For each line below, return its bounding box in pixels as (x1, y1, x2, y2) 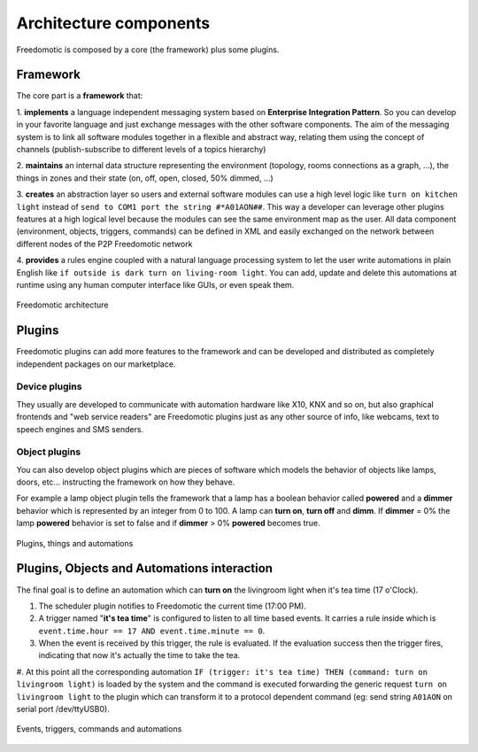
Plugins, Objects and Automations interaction (16, 561, 274, 576)
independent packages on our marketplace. (16, 359, 176, 369)
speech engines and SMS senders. (16, 423, 144, 434)
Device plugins (16, 381, 82, 393)
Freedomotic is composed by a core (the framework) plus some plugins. (16, 44, 280, 55)
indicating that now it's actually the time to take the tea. (38, 650, 241, 661)
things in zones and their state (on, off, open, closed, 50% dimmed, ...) (16, 173, 274, 183)
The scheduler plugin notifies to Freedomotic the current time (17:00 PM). (38, 601, 307, 611)
